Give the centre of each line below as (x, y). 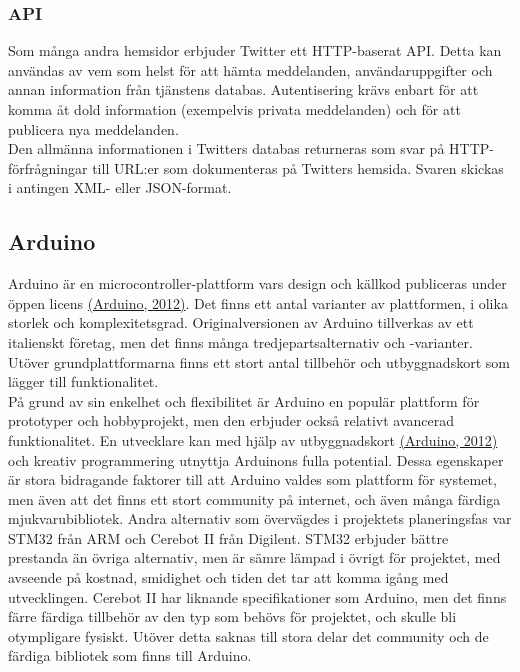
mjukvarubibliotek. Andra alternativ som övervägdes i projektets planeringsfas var (260, 518)
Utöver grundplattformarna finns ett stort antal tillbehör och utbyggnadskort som (259, 361)
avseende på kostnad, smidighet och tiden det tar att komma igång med (228, 577)
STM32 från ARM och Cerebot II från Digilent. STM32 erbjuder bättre (228, 537)
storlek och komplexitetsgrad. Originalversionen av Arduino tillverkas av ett (241, 322)
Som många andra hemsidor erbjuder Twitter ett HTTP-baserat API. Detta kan (255, 50)
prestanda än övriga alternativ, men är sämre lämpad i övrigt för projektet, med (254, 557)
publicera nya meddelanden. (93, 128)
